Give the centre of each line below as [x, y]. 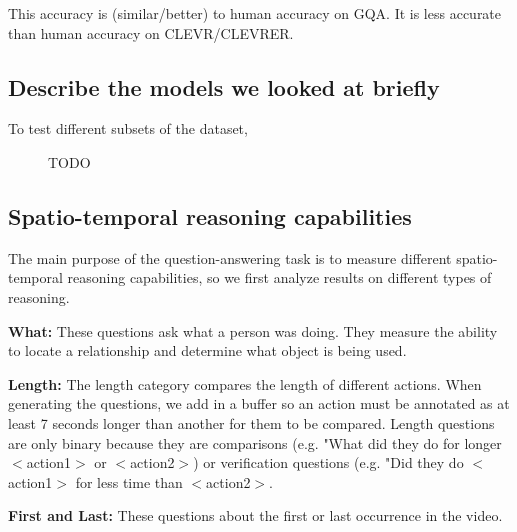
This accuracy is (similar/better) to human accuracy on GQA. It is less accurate [255, 13]
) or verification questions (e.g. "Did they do [328, 462]
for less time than [129, 481]
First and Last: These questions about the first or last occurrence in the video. [255, 515]
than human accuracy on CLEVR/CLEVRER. [151, 32]
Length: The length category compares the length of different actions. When [245, 383]
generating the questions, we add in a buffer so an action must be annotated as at [259, 403]
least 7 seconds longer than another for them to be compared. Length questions [251, 422]
